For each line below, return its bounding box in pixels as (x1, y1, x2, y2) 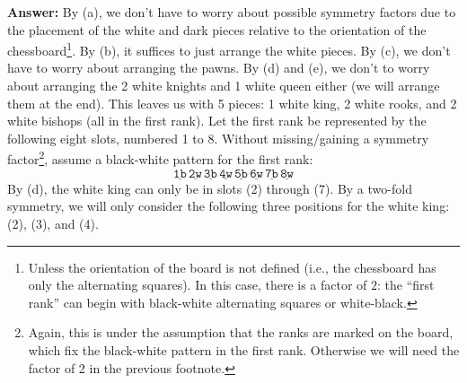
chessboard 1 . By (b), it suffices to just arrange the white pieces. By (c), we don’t (7, 39, 451, 59)
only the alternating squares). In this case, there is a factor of (28, 275, 367, 294)
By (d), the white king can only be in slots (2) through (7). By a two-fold (7, 178, 412, 197)
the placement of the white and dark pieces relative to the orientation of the (7, 20, 427, 39)
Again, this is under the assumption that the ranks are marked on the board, (28, 323, 454, 342)
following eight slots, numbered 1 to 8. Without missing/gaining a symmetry (7, 128, 429, 147)
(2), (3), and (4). (7, 214, 99, 233)
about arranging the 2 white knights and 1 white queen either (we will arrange (7, 76, 440, 95)
